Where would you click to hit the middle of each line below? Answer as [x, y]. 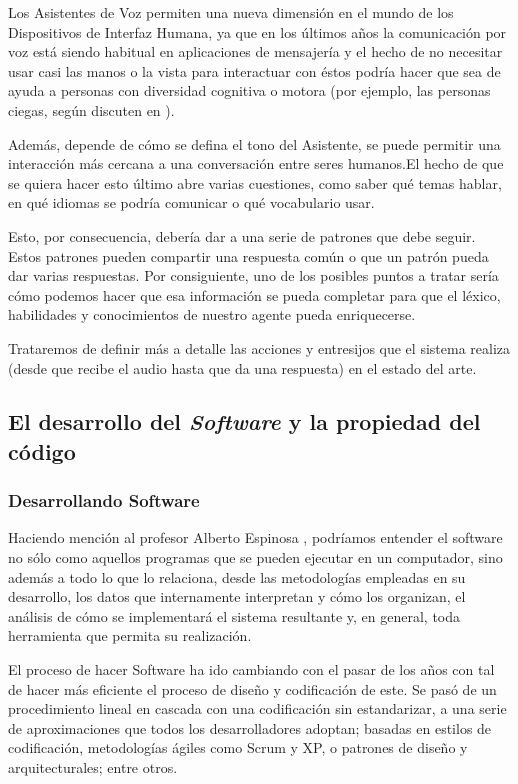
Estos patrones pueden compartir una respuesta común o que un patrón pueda [248, 255]
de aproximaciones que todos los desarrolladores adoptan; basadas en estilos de [250, 727]
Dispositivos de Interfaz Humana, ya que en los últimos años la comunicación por [257, 31]
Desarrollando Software [104, 500]
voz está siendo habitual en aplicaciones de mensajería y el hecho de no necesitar [255, 51]
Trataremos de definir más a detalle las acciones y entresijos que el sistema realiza [259, 347]
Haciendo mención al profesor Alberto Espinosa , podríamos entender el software [255, 537]
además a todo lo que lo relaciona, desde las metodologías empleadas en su [237, 576]
